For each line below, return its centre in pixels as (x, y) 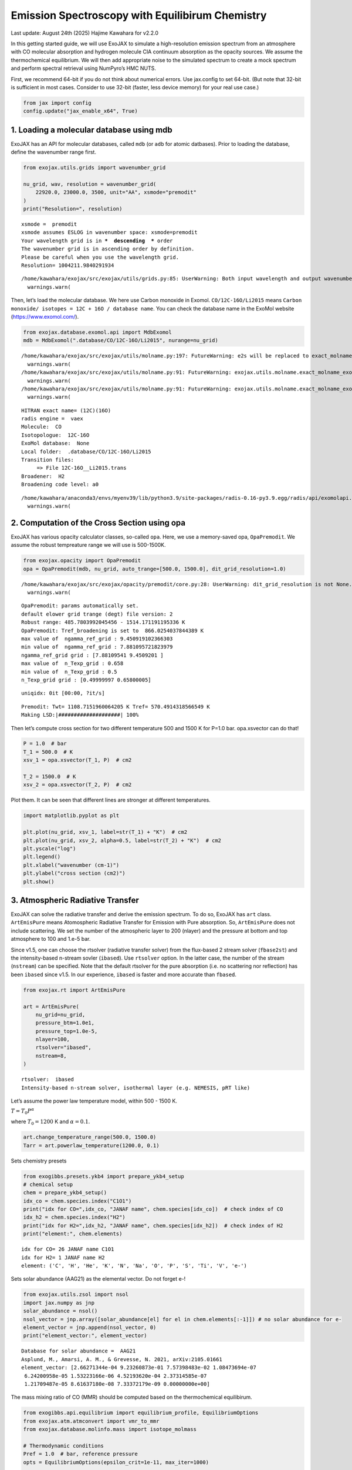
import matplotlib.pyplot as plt (71, 816)
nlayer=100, (53, 1040)
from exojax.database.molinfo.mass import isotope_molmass (110, 1429)
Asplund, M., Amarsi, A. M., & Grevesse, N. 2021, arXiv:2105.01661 (122, 1359)
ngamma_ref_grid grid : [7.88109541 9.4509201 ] (92, 655)
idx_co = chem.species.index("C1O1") (77, 1201)
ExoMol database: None (55, 443)
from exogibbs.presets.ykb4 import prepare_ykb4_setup (104, 1176)
